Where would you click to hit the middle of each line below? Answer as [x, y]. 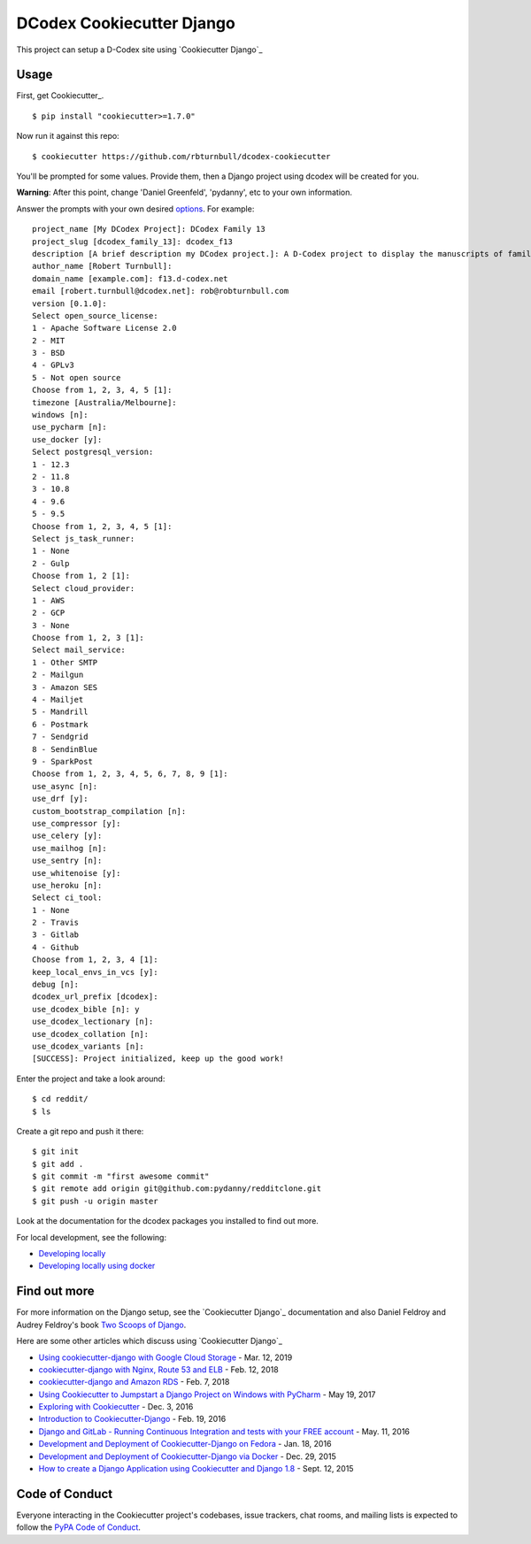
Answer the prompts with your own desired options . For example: [135, 209]
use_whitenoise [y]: [77, 873]
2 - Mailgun [58, 675]
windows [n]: [60, 415]
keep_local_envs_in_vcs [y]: [95, 972]
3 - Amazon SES [65, 687]
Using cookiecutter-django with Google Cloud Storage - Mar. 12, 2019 [165, 1357]
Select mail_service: [79, 650]
